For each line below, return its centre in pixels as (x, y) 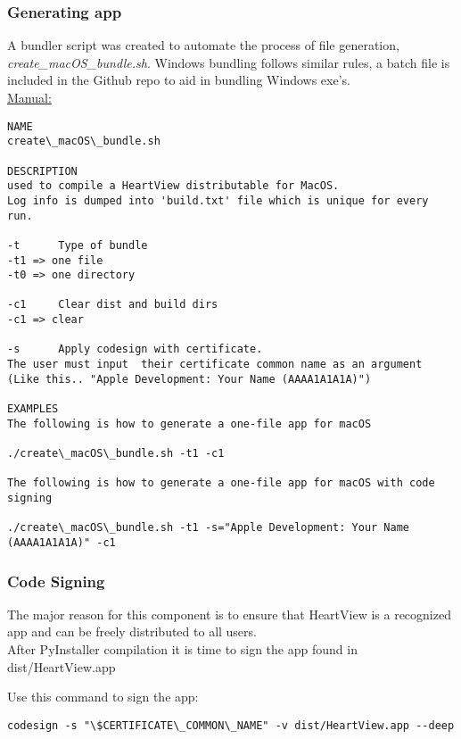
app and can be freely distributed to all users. (132, 631)
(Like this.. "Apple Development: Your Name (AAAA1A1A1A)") (189, 379)
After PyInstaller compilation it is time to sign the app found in (182, 649)
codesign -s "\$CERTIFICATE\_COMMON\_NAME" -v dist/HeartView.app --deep (231, 725)
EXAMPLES (33, 409)
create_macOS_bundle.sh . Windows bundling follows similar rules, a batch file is (229, 62)
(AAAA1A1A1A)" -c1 (62, 542)
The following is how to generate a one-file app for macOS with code (221, 483)
